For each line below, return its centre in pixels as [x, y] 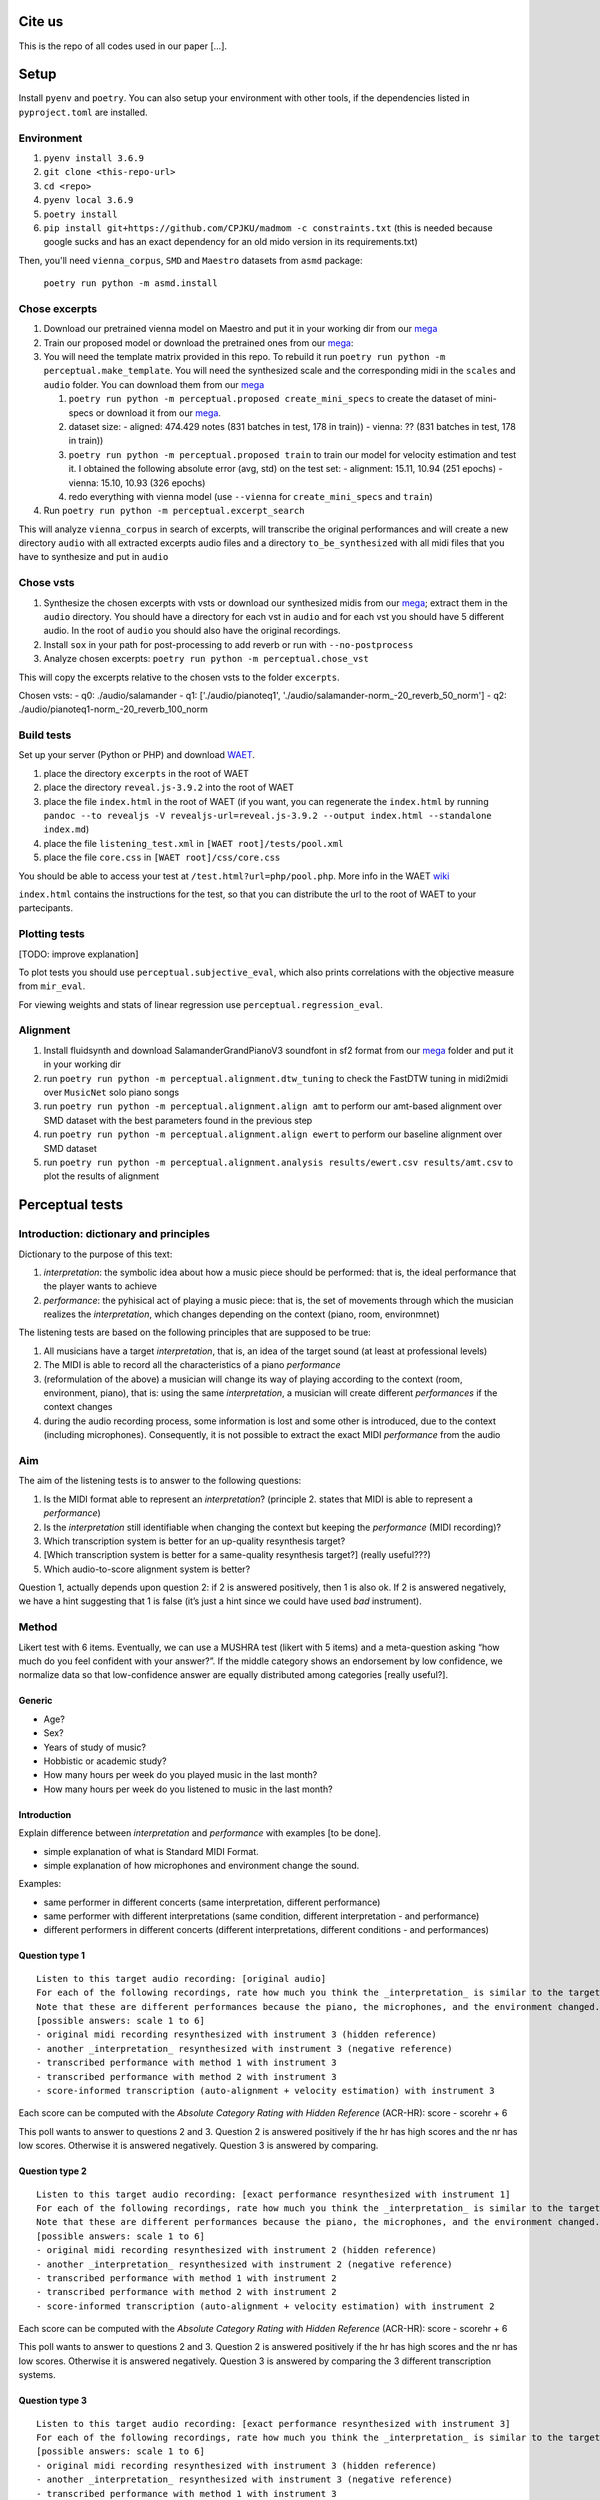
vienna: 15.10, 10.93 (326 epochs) [137, 482]
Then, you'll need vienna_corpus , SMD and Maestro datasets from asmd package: [191, 260]
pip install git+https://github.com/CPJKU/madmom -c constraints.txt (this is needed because [268, 227]
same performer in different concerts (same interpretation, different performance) [212, 1902]
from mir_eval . [52, 986]
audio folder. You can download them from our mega [154, 384]
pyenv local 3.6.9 [88, 200]
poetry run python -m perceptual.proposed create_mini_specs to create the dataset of [271, 399]
